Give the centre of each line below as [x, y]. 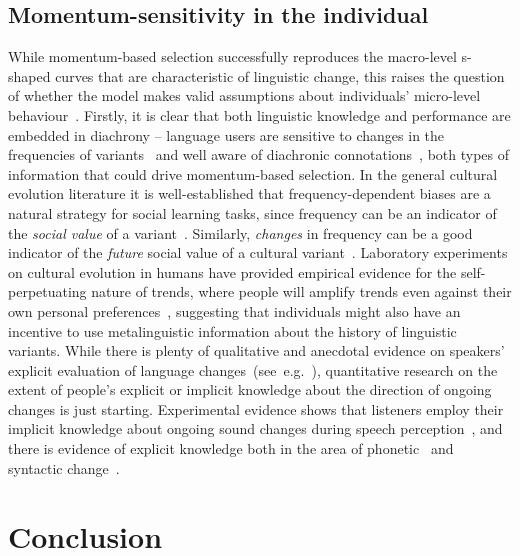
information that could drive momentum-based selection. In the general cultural [253, 173]
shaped [29, 75]
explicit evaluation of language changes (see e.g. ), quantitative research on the [253, 369]
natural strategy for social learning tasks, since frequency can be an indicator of [252, 212]
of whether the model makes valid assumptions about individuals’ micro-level [244, 95]
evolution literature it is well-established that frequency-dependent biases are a [249, 193]
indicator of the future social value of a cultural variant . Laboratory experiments [258, 252]
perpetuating [47, 291]
